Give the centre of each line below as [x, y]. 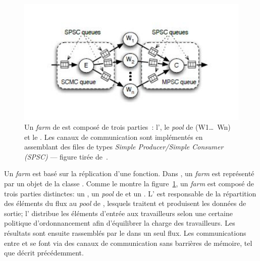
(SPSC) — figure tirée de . [66, 156]
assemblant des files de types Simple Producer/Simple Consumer [124, 147]
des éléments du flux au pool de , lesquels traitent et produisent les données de [125, 203]
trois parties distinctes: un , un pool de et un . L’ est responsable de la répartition [130, 193]
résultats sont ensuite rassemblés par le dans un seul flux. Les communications [125, 233]
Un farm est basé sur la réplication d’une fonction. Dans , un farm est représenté [129, 173]
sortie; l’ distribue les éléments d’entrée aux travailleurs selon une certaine [118, 213]
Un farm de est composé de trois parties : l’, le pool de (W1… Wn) [127, 127]
